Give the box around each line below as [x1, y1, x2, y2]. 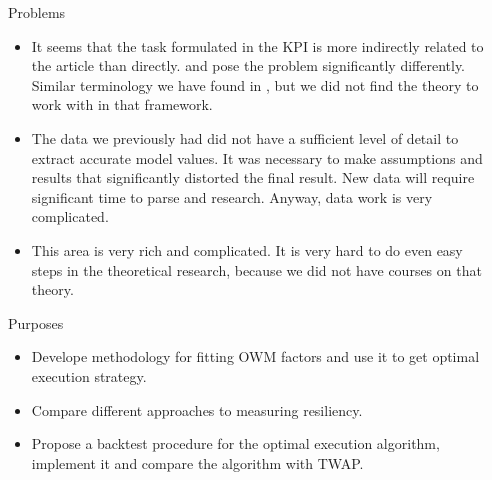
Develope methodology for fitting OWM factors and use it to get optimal [31, 346, 480, 367]
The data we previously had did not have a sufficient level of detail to [31, 127, 459, 148]
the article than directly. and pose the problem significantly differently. [31, 55, 466, 76]
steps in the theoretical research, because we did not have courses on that [31, 259, 482, 280]
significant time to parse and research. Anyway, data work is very [31, 186, 433, 207]
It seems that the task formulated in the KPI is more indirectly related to [31, 35, 484, 56]
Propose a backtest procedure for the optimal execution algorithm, [31, 433, 440, 454]
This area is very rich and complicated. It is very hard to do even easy [31, 239, 463, 260]
